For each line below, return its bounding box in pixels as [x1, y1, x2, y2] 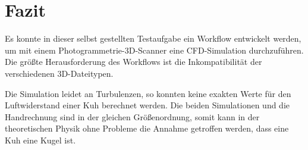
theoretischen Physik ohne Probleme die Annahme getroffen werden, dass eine [5, 122, 289, 135]
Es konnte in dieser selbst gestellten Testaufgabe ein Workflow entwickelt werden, [5, 32, 301, 45]
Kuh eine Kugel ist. [5, 133, 76, 146]
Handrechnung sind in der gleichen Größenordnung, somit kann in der [5, 110, 260, 123]
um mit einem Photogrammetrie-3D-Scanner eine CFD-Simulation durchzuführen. [5, 43, 304, 56]
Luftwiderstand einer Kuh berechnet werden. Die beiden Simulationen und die [5, 99, 290, 111]
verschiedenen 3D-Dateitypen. [5, 67, 114, 79]
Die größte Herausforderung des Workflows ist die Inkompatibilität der [5, 55, 262, 68]
